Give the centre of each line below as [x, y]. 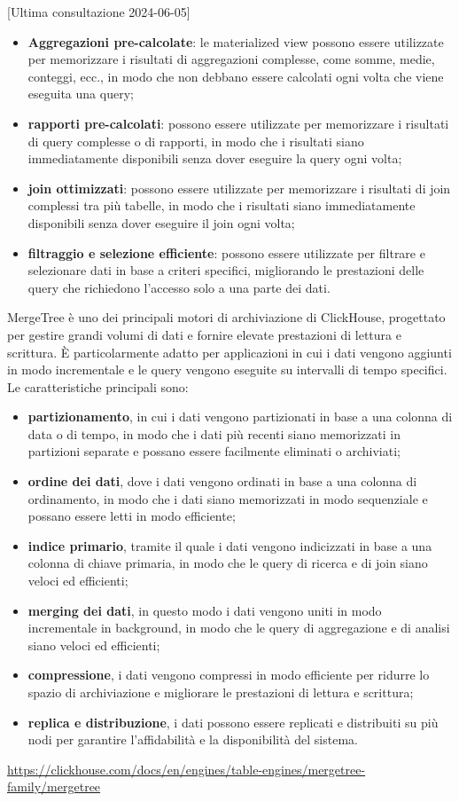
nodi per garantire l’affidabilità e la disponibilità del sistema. [193, 739]
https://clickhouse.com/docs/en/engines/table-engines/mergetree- [187, 769]
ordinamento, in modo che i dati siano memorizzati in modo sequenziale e [228, 498]
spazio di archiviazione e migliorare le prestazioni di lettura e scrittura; [221, 692]
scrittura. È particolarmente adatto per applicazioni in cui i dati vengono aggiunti [229, 352]
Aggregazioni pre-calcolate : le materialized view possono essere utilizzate [236, 41]
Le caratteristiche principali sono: [98, 386]
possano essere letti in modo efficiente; [132, 516]
